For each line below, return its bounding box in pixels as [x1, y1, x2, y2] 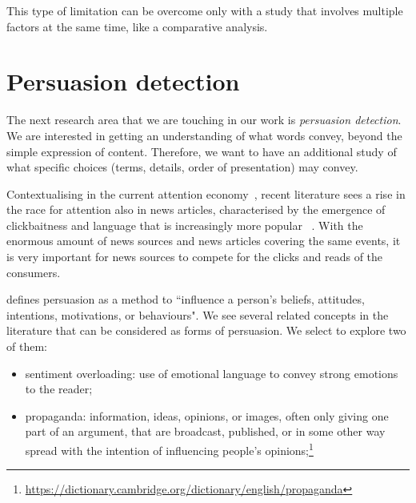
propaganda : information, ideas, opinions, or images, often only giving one [25, 407, 389, 424]
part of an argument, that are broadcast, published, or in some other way [25, 423, 386, 440]
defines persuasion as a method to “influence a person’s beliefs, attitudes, [6, 291, 365, 308]
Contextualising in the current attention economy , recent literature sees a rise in [6, 185, 406, 202]
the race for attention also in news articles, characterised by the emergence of [6, 201, 386, 218]
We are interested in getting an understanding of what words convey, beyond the [6, 127, 402, 143]
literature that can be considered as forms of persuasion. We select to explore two [6, 322, 406, 339]
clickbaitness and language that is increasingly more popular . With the [6, 216, 363, 233]
